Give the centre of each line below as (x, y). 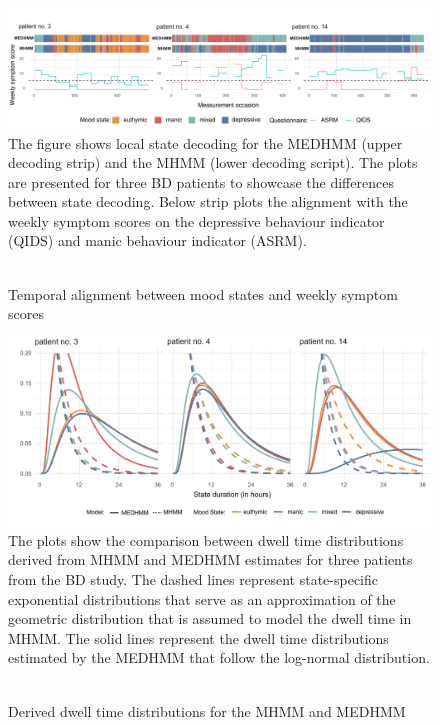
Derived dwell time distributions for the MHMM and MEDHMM (207, 710)
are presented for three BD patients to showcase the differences (201, 181)
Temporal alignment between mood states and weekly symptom (203, 293)
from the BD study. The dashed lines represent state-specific (193, 579)
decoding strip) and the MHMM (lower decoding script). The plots (213, 162)
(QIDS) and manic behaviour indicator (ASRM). (157, 240)
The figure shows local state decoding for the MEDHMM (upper (205, 142)
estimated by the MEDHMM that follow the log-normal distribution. (219, 657)
